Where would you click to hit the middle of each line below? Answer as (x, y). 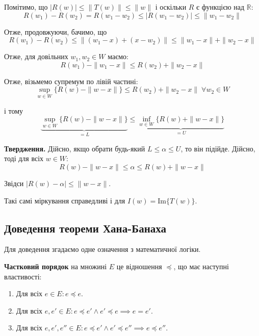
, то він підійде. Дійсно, (218, 148)
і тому (14, 110)
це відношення (139, 266)
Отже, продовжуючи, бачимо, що (56, 31)
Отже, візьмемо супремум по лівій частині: (71, 81)
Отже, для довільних (36, 56)
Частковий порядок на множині (56, 266)
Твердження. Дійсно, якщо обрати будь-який (75, 148)
